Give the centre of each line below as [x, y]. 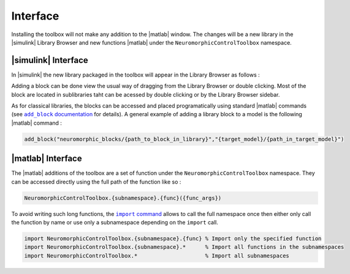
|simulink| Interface [50, 60]
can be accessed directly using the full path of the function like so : [96, 182]
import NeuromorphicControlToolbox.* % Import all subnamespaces [157, 256]
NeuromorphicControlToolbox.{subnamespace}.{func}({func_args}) [123, 198]
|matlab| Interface [47, 159]
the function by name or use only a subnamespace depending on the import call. [115, 223]
